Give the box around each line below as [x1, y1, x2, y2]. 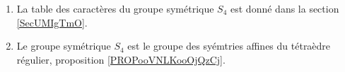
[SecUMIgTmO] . [16, 15, 88, 29]
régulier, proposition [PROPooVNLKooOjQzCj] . [16, 52, 226, 66]
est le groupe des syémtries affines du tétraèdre [127, 38, 331, 53]
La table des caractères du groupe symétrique [16, 1, 214, 15]
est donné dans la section [230, 1, 339, 15]
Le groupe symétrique [16, 38, 111, 53]
